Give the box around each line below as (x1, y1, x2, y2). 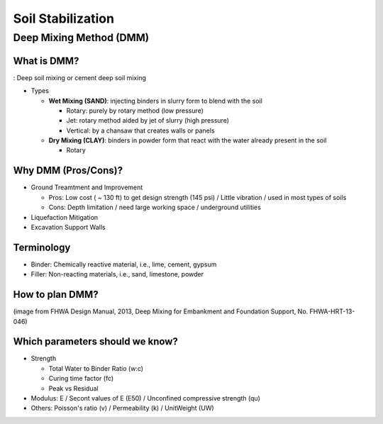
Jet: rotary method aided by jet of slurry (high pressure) (66, 116, 230, 125)
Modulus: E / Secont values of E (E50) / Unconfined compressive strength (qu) (30, 394, 260, 402)
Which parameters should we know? (13, 335, 179, 347)
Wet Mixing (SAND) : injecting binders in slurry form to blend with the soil (48, 96, 262, 105)
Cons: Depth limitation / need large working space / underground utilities (48, 203, 262, 212)
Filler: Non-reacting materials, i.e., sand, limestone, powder (30, 270, 204, 279)
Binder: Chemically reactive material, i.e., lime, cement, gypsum (30, 260, 217, 269)
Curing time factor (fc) (48, 374, 114, 383)
